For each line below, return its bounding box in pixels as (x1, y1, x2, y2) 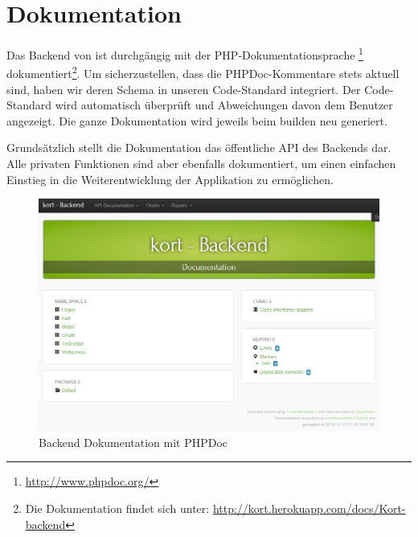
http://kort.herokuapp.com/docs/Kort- (212, 499, 406, 516)
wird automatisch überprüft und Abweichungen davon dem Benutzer (55, 96, 393, 113)
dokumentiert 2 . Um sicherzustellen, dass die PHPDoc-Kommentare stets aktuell (6, 63, 400, 82)
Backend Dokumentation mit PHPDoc (39, 433, 228, 450)
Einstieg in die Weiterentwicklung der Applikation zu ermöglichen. (6, 170, 334, 187)
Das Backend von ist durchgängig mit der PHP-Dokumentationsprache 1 (6, 44, 363, 63)
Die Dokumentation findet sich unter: (25, 499, 210, 516)
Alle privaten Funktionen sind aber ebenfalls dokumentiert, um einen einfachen (6, 155, 396, 171)
